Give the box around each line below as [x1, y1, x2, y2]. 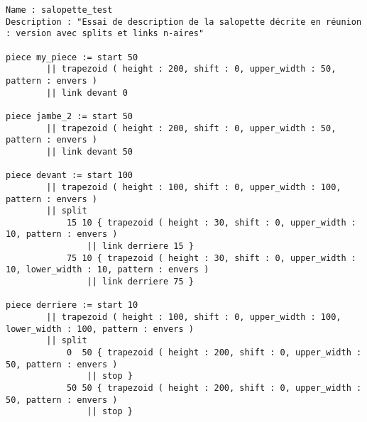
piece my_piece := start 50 [6, 52, 138, 62]
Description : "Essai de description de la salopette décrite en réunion [6, 16, 362, 27]
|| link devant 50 [46, 146, 133, 157]
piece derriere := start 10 [6, 300, 138, 311]
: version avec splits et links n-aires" [6, 28, 204, 39]
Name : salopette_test [6, 5, 113, 15]
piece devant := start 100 [6, 170, 133, 181]
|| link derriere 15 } [87, 241, 194, 252]
